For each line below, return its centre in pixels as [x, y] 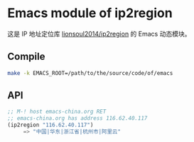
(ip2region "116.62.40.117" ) [50, 125]
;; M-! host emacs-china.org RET [57, 112]
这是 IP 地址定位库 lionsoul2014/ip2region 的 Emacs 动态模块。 [99, 34]
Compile [26, 57]
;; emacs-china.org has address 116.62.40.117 [77, 118]
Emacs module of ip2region [90, 13]
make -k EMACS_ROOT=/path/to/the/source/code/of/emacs [90, 73]
